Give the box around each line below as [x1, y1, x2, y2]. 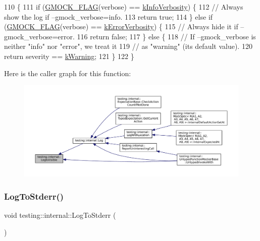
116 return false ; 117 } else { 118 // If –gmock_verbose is [77, 31, 256, 41]
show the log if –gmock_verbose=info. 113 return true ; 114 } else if [4, 11, 213, 22]
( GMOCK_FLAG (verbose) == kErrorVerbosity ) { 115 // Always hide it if [4, 21, 238, 32]
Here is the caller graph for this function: [4, 68, 131, 78]
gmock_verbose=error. [4, 31, 75, 41]
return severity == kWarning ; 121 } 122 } [4, 50, 134, 61]
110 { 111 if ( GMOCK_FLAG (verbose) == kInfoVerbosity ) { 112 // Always [4, 2, 243, 12]
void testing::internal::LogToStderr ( [4, 209, 116, 220]
